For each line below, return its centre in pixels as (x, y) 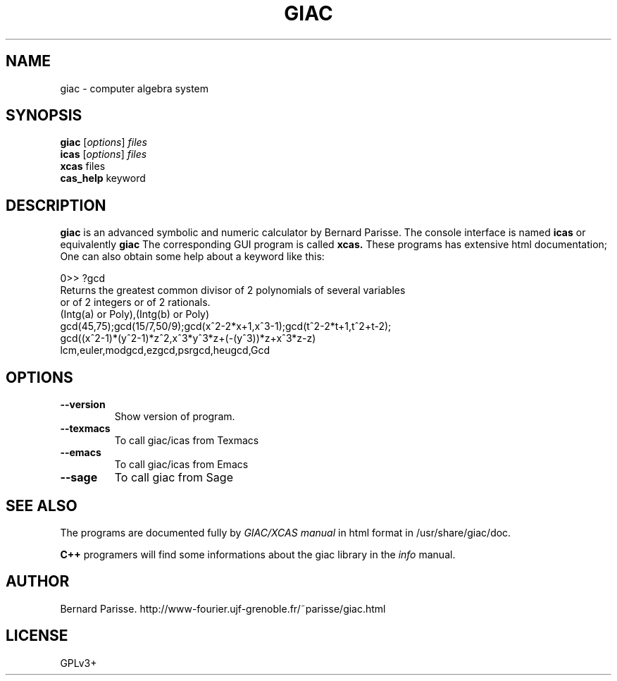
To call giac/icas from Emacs (181, 465)
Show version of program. (175, 417)
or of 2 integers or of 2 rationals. (135, 302)
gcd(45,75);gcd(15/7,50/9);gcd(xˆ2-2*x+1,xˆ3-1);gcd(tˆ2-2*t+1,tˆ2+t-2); (226, 326)
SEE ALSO (42, 505)
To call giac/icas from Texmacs (187, 441)
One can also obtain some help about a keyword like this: (192, 257)
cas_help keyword (103, 178)
